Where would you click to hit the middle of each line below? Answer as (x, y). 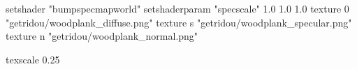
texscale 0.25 (33, 59)
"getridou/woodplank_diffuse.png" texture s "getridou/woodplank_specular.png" (179, 22)
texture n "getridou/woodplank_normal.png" (102, 36)
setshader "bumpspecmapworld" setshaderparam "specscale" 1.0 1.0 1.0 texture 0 (177, 8)
